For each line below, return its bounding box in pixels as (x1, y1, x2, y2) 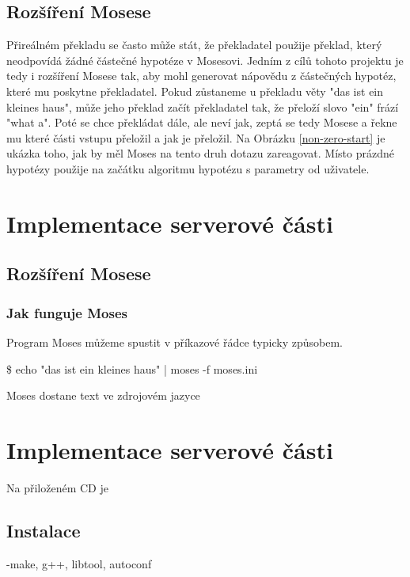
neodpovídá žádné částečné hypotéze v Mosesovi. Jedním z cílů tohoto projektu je (6, 51, 404, 68)
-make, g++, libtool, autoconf (6, 555, 152, 571)
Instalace (6, 518, 81, 542)
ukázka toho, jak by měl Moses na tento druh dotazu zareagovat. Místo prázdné (6, 145, 394, 161)
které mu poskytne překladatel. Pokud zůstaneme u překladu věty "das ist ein (6, 82, 384, 99)
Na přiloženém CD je (6, 479, 108, 495)
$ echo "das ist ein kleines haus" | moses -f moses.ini (6, 360, 258, 377)
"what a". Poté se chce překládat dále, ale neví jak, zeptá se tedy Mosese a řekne (6, 114, 397, 131)
